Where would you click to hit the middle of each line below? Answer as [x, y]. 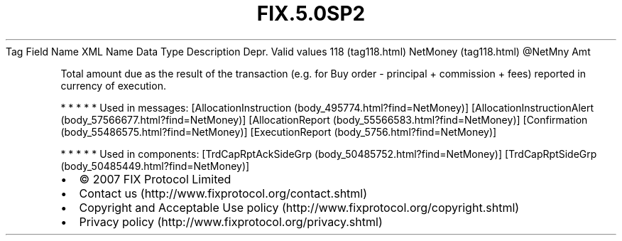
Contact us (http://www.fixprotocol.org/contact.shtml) [223, 193]
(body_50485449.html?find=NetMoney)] [155, 166]
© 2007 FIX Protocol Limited [155, 179]
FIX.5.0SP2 [311, 14]
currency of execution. [113, 85]
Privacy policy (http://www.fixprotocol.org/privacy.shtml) [231, 221]
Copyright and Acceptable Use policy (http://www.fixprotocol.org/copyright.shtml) [299, 207]
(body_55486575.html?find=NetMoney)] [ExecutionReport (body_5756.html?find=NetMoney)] [279, 132]
